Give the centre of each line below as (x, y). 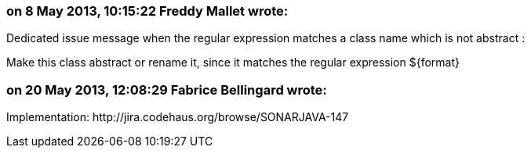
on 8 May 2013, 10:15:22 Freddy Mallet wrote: (147, 11)
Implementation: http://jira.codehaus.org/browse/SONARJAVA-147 (178, 117)
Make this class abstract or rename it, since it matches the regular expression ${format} (233, 63)
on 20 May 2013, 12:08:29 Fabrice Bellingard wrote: (167, 90)
